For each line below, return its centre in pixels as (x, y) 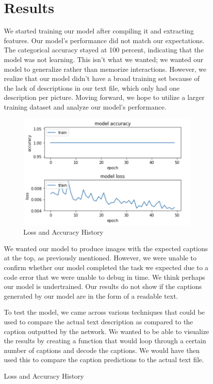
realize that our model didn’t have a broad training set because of (102, 78)
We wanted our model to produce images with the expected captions (106, 248)
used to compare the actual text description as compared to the (98, 322)
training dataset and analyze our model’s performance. (85, 106)
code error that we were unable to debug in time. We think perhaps (105, 277)
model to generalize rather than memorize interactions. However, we (105, 69)
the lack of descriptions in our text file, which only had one (92, 88)
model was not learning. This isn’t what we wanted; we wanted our (104, 59)
